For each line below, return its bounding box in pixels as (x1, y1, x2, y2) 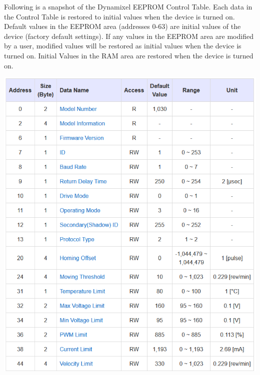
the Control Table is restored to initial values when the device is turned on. (4, 11, 235, 21)
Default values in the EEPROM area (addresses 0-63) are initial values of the (4, 21, 241, 31)
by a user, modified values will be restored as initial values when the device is (4, 40, 241, 51)
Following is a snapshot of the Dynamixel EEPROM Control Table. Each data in (4, 1, 252, 11)
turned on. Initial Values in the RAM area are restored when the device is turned (4, 50, 253, 60)
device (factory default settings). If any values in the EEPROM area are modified (4, 30, 253, 41)
